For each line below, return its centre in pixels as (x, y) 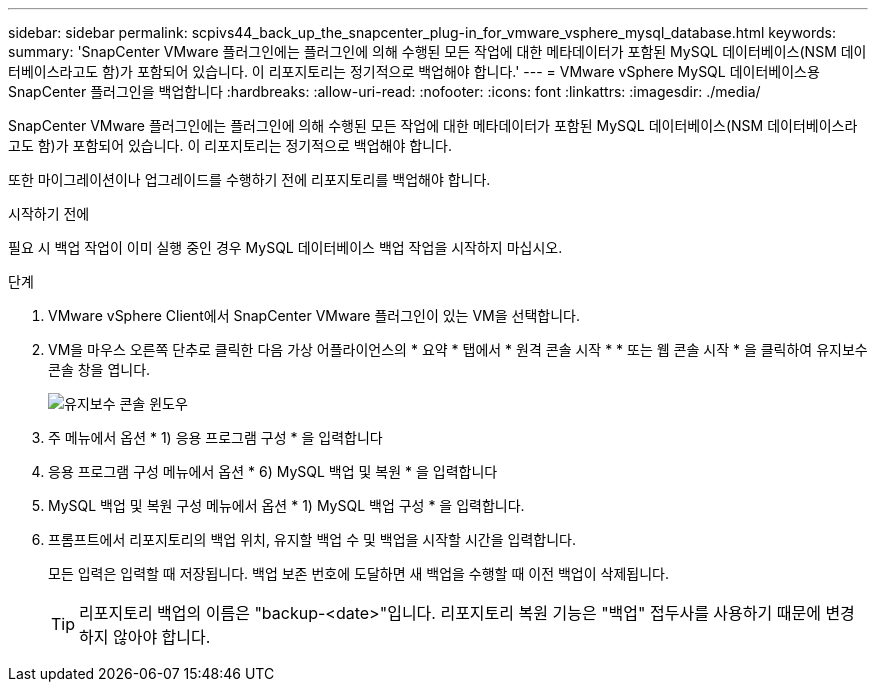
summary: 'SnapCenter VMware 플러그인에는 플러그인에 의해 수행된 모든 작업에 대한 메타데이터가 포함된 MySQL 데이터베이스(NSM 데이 (437, 51)
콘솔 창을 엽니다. (99, 369)
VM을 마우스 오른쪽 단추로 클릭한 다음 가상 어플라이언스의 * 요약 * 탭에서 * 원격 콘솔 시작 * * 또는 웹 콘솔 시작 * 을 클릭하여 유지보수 (458, 349)
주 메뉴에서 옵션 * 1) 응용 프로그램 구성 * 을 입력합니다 (215, 437)
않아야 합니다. (161, 637)
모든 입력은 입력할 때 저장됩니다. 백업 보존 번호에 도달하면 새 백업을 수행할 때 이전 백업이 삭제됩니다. (358, 573)
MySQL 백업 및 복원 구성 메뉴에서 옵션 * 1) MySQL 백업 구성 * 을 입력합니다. (286, 505)
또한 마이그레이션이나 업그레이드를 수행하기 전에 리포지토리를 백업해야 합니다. (249, 179)
